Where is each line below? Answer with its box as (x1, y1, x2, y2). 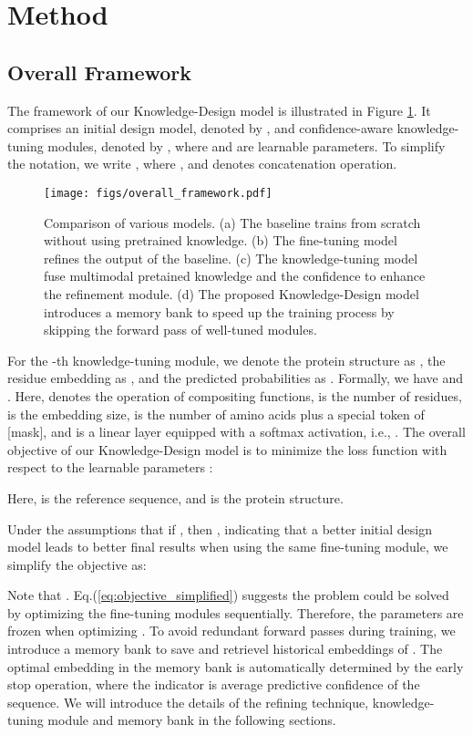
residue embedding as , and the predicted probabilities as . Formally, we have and (7, 368, 464, 388)
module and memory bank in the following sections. (47, 710, 336, 730)
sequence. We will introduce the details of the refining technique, (7, 692, 369, 711)
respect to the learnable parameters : (7, 458, 213, 477)
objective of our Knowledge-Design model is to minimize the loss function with (7, 440, 447, 459)
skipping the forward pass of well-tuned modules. (44, 320, 317, 339)
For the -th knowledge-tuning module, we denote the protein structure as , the (7, 350, 446, 369)
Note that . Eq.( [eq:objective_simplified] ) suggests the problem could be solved (7, 585, 449, 605)
